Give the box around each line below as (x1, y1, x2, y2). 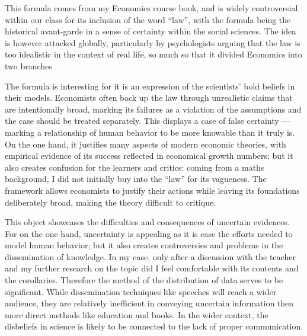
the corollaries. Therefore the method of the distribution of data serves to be (5, 274, 283, 286)
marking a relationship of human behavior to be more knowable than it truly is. (5, 126, 295, 138)
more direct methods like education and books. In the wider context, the (5, 308, 268, 321)
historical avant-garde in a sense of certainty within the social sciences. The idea (5, 25, 296, 37)
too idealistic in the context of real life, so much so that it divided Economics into (5, 48, 302, 60)
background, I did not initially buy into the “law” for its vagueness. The (5, 172, 267, 185)
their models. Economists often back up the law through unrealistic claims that (5, 91, 293, 104)
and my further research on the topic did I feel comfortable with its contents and (5, 262, 299, 274)
